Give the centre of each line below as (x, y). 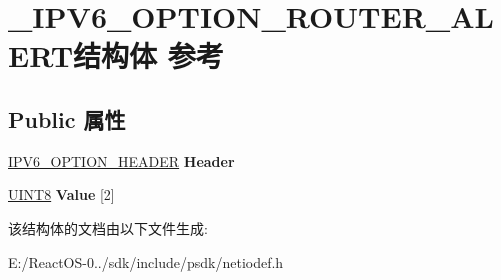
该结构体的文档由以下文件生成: (108, 227)
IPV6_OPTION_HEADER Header (121, 160)
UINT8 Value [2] (61, 194)
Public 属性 (67, 118)
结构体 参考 (148, 55)
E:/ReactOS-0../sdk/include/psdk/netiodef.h (146, 261)
